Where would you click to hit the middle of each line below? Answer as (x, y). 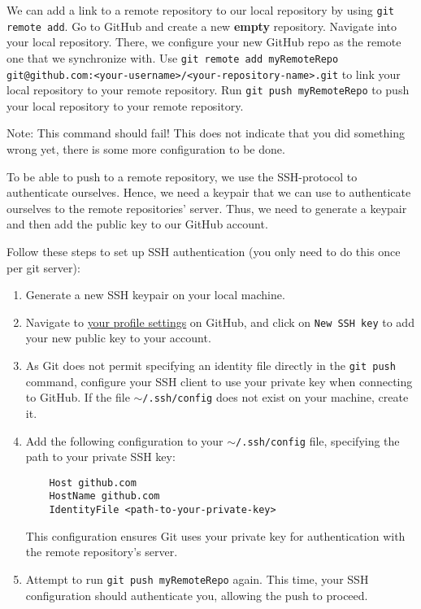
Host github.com (93, 483)
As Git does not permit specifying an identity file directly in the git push (210, 365)
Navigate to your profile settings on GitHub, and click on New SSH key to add (220, 322)
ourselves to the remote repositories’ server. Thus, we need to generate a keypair (207, 208)
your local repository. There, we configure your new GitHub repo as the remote (204, 42)
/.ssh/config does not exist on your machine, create (276, 397)
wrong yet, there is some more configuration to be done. (146, 149)
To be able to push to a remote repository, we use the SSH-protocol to (182, 176)
